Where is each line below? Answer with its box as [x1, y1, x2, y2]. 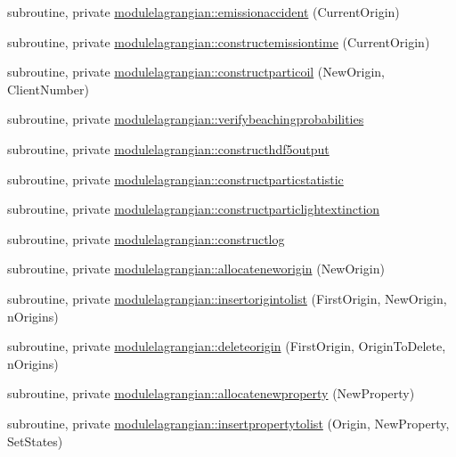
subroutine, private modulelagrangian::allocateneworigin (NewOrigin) [7, 259, 385, 278]
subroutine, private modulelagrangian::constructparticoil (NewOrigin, [7, 62, 385, 81]
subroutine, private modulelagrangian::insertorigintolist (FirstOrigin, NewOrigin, [7, 289, 447, 307]
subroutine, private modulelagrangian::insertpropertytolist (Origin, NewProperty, [7, 413, 450, 432]
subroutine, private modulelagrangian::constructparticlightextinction [7, 200, 380, 218]
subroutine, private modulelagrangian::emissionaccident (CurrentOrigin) [7, 3, 400, 20]
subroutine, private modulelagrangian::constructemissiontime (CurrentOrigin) [7, 32, 430, 51]
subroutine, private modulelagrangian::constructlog [7, 229, 285, 248]
